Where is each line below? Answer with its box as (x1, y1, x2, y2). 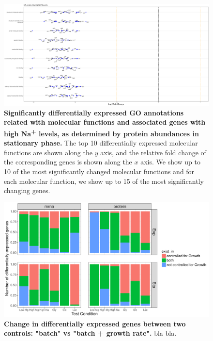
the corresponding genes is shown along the (4, 157, 132, 167)
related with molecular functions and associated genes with (4, 117, 206, 127)
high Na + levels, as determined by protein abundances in (4, 127, 199, 138)
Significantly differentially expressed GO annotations (4, 107, 184, 117)
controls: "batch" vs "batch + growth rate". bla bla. (4, 328, 177, 338)
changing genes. (4, 185, 50, 195)
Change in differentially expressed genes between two (4, 318, 186, 328)
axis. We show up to (140, 157, 200, 167)
